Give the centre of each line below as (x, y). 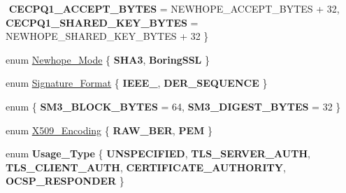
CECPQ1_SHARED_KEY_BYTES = (102, 22)
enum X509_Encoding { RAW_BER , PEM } (109, 130)
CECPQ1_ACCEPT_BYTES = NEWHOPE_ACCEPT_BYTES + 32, (174, 8)
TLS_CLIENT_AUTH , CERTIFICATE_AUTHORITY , (146, 167)
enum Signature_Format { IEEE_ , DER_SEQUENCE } (137, 83)
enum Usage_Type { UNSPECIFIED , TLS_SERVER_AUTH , (158, 153)
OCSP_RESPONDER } (65, 181)
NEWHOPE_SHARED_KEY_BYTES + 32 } (107, 36)
